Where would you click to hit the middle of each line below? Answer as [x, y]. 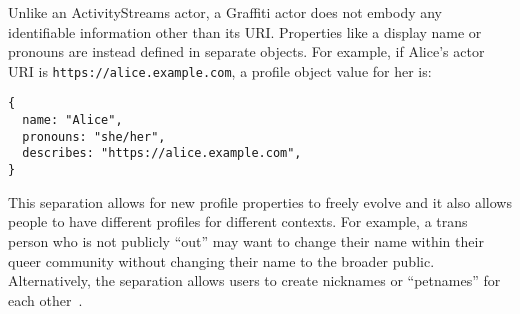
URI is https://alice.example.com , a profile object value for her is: [220, 70]
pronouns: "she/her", [94, 136]
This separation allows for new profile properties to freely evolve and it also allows [260, 201]
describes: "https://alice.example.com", [162, 153]
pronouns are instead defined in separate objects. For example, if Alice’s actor [246, 51]
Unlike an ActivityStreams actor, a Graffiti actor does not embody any [225, 12]
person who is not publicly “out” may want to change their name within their [246, 240]
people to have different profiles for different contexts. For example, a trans [238, 221]
